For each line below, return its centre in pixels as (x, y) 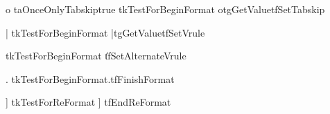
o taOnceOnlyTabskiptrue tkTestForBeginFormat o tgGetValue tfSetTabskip (165, 9)
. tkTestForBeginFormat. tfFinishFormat (90, 78)
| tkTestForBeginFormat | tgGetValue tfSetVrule (105, 32)
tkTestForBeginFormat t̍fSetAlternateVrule (96, 56)
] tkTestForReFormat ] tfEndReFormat (88, 102)
